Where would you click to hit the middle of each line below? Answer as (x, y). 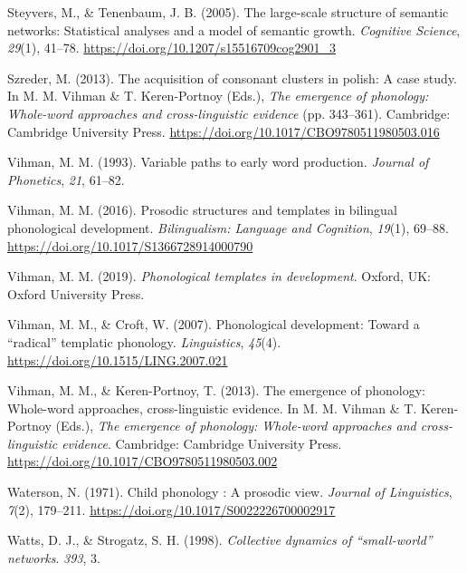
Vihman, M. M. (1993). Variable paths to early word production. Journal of (218, 162)
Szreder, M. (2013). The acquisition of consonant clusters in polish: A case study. (232, 78)
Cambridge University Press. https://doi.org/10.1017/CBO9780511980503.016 (224, 131)
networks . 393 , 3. (54, 557)
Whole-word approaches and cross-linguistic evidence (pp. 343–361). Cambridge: (229, 113)
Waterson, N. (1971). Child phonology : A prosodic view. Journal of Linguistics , (230, 492)
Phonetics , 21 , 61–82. (66, 179)
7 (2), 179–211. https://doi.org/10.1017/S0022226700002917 (172, 509)
